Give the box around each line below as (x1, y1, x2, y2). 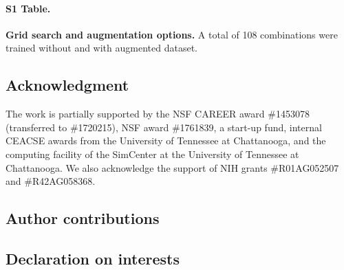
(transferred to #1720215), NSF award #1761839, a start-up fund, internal (6, 120, 322, 134)
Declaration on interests (6, 247, 180, 269)
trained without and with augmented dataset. (6, 41, 197, 55)
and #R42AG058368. (6, 174, 96, 188)
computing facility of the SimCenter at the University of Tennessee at (6, 146, 299, 161)
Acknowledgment (6, 74, 129, 95)
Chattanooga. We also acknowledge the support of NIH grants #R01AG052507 (6, 160, 339, 175)
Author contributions (6, 207, 160, 229)
